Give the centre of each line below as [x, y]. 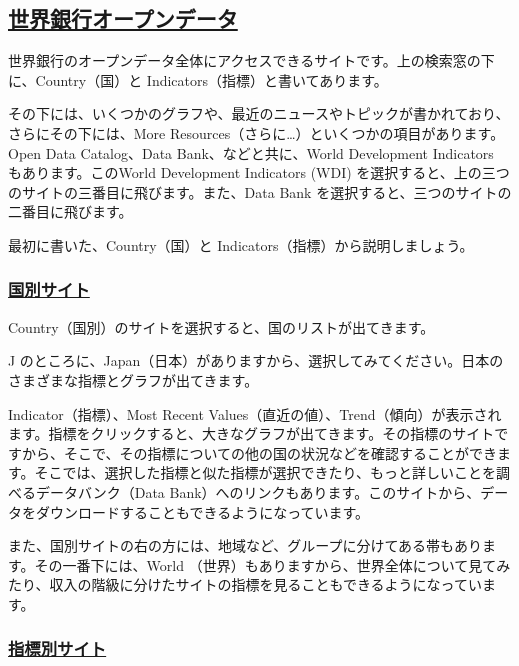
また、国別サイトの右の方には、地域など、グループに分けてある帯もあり [245, 545]
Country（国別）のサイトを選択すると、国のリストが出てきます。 [221, 326]
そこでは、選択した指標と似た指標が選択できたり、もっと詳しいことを [265, 472]
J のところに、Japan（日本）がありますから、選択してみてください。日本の [256, 360]
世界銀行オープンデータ [123, 18]
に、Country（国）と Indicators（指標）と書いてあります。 [198, 79]
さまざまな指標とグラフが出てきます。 [133, 379]
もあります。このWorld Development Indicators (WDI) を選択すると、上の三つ [259, 172]
